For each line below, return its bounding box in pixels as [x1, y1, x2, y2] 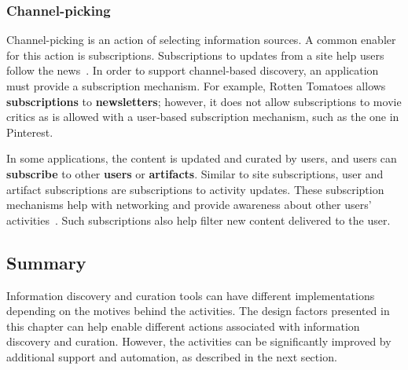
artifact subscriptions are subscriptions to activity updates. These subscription [6, 181, 384, 197]
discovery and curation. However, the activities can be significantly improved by [6, 333, 391, 350]
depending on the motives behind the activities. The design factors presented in [6, 302, 390, 319]
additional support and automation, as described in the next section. [6, 348, 337, 365]
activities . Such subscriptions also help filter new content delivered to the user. [6, 211, 391, 228]
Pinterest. [6, 123, 53, 140]
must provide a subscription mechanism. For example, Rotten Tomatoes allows [6, 78, 386, 93]
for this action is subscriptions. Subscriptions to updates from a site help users [6, 46, 384, 63]
